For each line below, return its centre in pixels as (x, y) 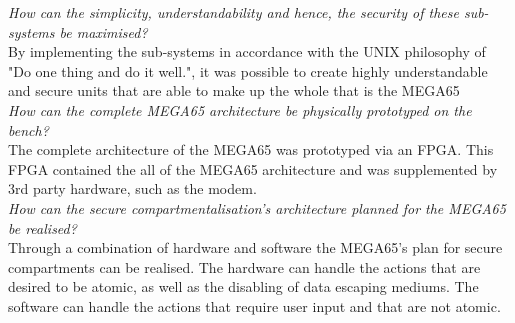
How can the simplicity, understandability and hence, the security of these (233, 12)
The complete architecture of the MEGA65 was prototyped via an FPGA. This (251, 149)
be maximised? (103, 31)
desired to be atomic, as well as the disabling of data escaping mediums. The (243, 286)
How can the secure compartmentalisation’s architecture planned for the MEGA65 (257, 207)
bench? (28, 129)
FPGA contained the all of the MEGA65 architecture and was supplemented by (253, 168)
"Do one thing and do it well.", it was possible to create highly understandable (248, 70)
